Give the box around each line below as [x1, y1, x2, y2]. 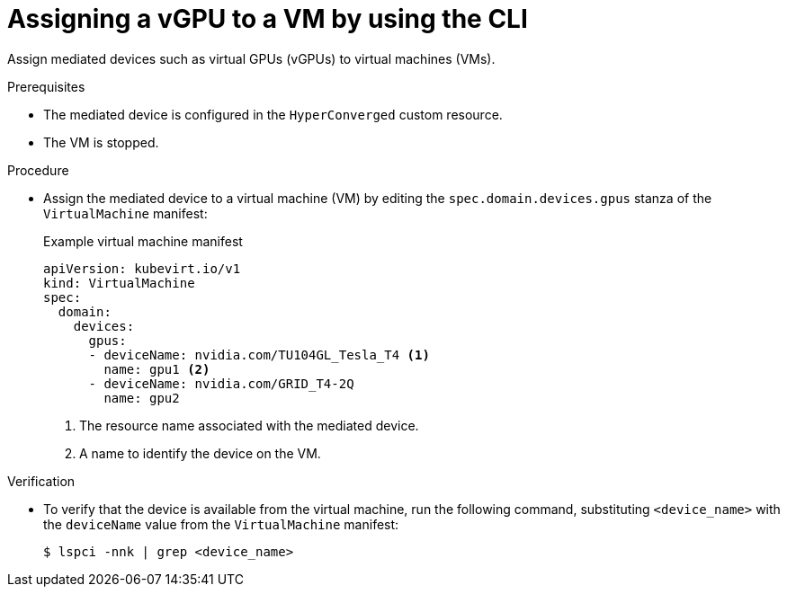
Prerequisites [7, 78, 85, 94]
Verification [7, 473, 76, 489]
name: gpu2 [103, 390, 180, 405]
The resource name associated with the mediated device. [79, 417, 419, 433]
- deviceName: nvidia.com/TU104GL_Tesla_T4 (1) [88, 347, 430, 362]
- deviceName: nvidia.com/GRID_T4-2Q [88, 376, 354, 391]
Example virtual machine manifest [43, 233, 243, 249]
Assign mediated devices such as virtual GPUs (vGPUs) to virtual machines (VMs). [7, 50, 496, 66]
